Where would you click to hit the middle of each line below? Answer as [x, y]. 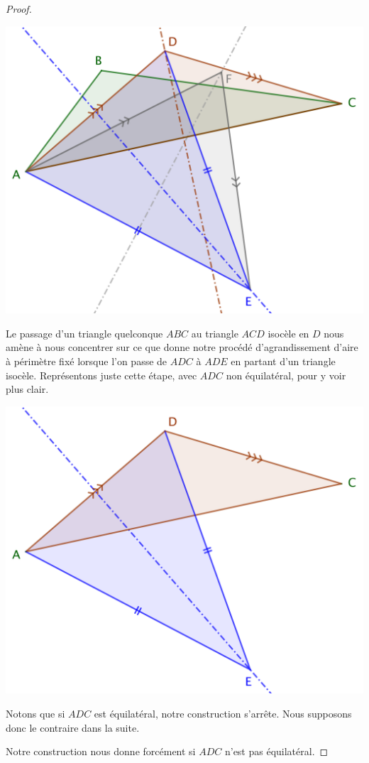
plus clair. [27, 389]
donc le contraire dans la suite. [73, 727]
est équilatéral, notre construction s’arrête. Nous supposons [223, 713]
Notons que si [35, 713]
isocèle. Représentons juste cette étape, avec [101, 375]
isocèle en [288, 333]
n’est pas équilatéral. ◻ [276, 751]
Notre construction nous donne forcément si [101, 751]
